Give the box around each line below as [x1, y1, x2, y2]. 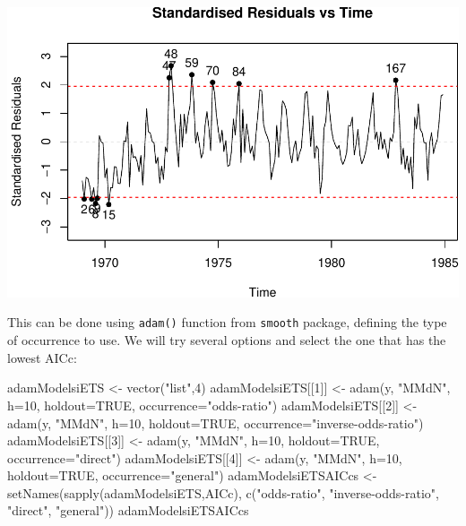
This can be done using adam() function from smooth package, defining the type [7, 313, 447, 332]
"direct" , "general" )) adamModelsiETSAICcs [7, 501, 249, 520]
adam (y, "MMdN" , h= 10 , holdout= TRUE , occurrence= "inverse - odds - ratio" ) [7, 413, 424, 432]
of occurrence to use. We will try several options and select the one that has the [7, 331, 446, 349]
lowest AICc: [7, 348, 77, 366]
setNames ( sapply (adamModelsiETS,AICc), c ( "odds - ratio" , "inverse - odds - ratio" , [7, 483, 439, 502]
